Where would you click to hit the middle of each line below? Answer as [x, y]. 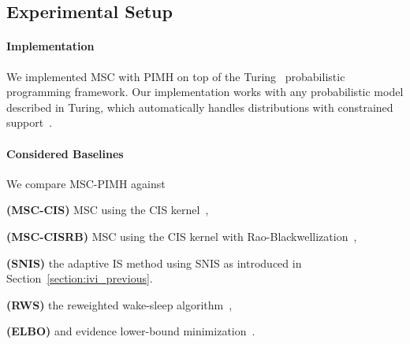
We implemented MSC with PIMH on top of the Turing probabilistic [176, 76]
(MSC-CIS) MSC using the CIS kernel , [108, 210]
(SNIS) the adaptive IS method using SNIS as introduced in [154, 263]
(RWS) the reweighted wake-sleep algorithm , [119, 304]
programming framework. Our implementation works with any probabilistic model [205, 92]
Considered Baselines [65, 153]
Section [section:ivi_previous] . [80, 278]
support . [30, 122]
